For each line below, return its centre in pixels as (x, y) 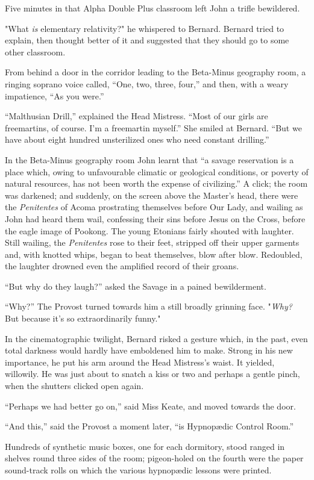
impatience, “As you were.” (55, 95)
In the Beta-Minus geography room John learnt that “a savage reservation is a (149, 159)
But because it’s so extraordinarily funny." (83, 318)
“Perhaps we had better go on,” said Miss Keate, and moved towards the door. (150, 406)
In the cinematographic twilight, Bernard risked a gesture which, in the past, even (156, 338)
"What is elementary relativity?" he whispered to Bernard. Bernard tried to (145, 28)
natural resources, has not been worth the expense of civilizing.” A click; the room (156, 183)
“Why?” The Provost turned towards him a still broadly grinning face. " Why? (149, 306)
